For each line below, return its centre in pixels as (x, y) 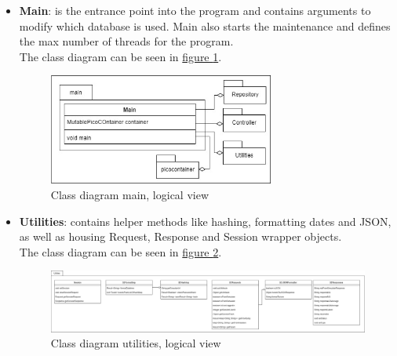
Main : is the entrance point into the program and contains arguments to (195, 10)
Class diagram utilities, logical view (136, 343)
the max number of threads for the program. (126, 41)
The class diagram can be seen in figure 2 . (120, 251)
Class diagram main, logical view (130, 194)
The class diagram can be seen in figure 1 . (120, 56)
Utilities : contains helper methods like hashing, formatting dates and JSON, (205, 221)
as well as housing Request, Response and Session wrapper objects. (180, 236)
